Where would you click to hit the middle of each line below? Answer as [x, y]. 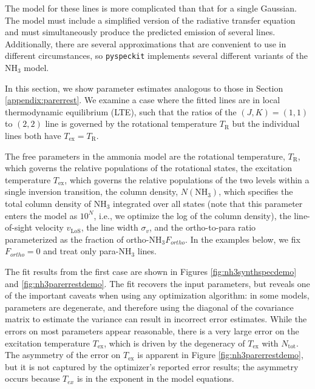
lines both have [33, 135]
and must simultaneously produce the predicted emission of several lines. [140, 32]
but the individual [266, 123]
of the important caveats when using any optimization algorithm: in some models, [157, 295]
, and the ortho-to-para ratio [202, 227]
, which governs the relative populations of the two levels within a [187, 179]
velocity [49, 227]
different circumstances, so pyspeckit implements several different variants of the [157, 56]
